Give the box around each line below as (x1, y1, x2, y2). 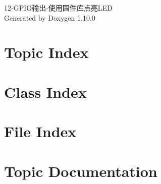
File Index (4, 121, 77, 142)
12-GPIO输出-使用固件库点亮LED (4, 3, 113, 13)
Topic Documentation (4, 160, 157, 181)
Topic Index (4, 42, 89, 63)
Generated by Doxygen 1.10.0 (4, 12, 95, 23)
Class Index (4, 81, 87, 102)
